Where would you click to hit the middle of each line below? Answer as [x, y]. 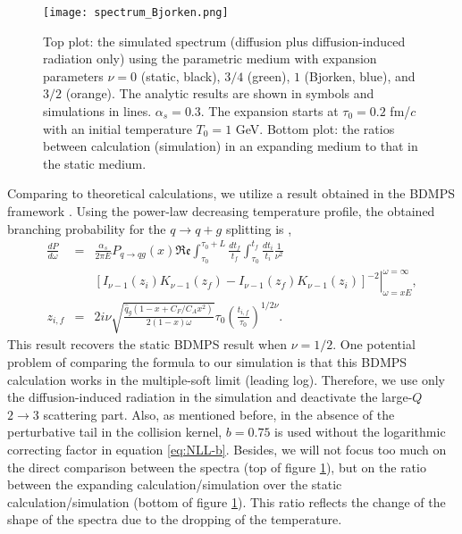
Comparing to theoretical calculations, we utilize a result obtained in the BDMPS [231, 193]
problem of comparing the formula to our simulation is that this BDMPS [207, 361]
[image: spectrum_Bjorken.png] [136, 13]
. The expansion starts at [269, 111]
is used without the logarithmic [360, 432]
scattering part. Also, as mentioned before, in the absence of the [219, 414]
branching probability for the [87, 228]
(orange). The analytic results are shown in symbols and [220, 93]
